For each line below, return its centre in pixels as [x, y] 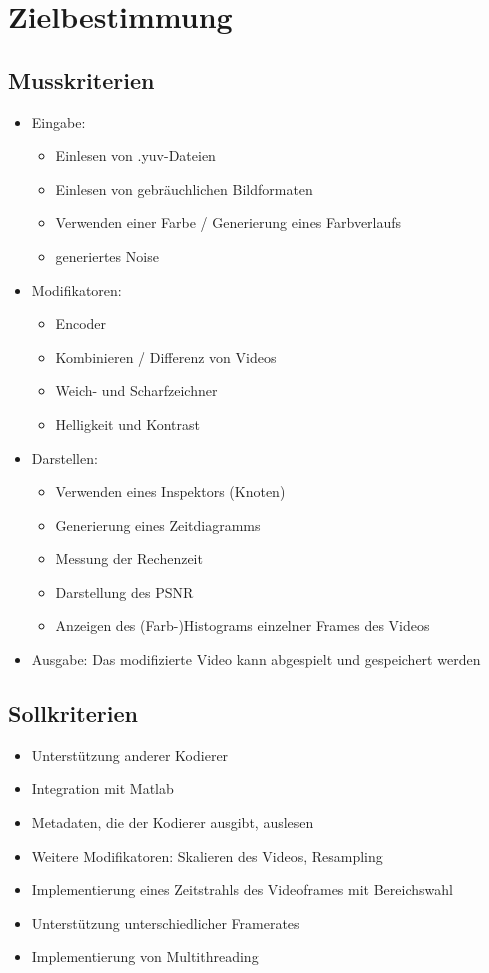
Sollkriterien [73, 713]
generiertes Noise [107, 255]
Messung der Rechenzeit [129, 558]
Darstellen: [64, 457]
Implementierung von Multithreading [145, 956]
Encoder [81, 323]
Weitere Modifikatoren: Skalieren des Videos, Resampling [207, 855]
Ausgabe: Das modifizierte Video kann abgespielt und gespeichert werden [256, 659]
